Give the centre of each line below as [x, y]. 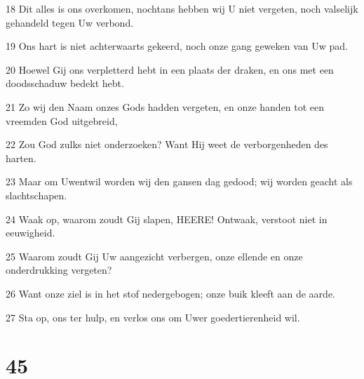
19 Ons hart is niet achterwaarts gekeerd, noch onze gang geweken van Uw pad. [177, 46]
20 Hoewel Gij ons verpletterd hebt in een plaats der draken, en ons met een [170, 69]
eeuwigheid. [31, 233]
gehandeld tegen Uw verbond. [70, 22]
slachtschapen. [36, 195]
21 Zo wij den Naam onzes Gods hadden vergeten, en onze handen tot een [165, 106]
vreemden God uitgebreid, [62, 120]
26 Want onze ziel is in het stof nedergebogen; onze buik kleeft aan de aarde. [170, 293]
